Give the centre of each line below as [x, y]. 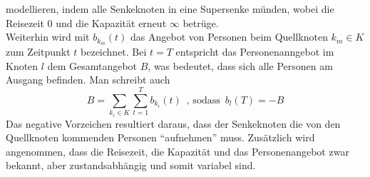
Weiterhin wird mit [48, 37]
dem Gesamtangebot [92, 65]
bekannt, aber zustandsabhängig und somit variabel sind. [131, 165]
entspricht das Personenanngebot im [255, 52]
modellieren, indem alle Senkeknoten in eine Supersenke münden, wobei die [170, 9]
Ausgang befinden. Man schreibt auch [88, 80]
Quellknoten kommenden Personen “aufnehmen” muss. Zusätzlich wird [160, 137]
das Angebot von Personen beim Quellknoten [229, 37]
